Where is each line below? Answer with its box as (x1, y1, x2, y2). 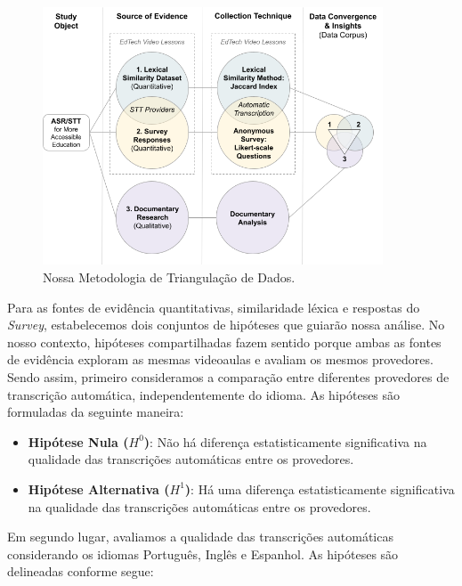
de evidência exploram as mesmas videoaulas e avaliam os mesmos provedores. (7, 350, 434, 369)
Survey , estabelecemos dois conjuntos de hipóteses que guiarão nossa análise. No (7, 315, 445, 334)
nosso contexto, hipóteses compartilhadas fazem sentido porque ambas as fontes (7, 332, 442, 351)
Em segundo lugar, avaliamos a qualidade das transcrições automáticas (7, 527, 393, 546)
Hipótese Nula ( (28, 432, 129, 451)
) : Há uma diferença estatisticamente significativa (184, 479, 455, 498)
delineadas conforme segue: (7, 562, 154, 581)
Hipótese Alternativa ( (28, 479, 170, 498)
